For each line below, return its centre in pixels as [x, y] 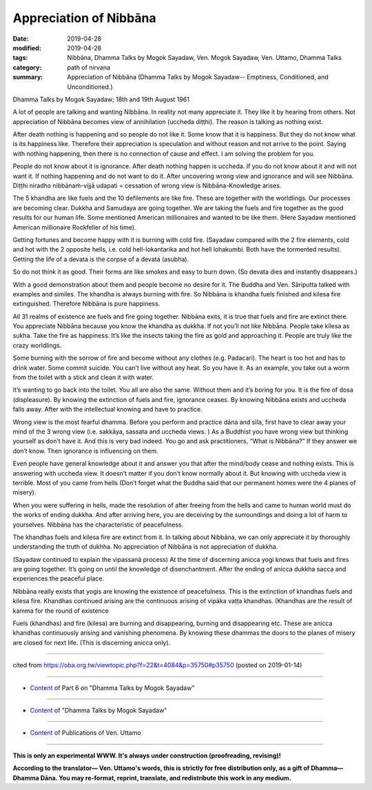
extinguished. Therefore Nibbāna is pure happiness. [86, 304]
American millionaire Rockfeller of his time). [74, 227]
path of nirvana [89, 67]
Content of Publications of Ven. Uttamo [85, 733]
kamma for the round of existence [61, 611]
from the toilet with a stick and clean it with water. [83, 377]
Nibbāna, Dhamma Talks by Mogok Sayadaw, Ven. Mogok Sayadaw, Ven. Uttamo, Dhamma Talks [205, 58]
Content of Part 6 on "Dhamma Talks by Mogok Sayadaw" [112, 688]
